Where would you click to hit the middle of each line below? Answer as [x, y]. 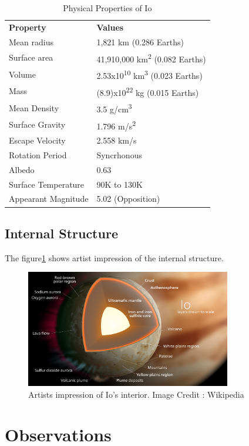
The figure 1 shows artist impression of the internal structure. [114, 257]
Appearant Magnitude [49, 199]
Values [110, 27]
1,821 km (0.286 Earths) [140, 41]
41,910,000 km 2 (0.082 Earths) [151, 58]
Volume [22, 74]
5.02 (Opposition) [128, 199]
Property [28, 27]
